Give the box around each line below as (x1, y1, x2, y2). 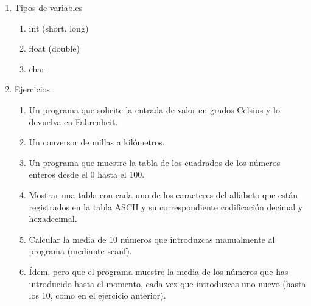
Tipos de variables (14, 1, 83, 13)
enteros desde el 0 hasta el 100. (29, 168, 145, 181)
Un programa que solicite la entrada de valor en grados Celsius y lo (29, 103, 280, 116)
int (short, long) (29, 21, 89, 34)
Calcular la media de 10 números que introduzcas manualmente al (29, 232, 275, 245)
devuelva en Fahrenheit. (29, 115, 118, 128)
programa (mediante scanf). (29, 245, 132, 257)
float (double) (29, 42, 80, 55)
